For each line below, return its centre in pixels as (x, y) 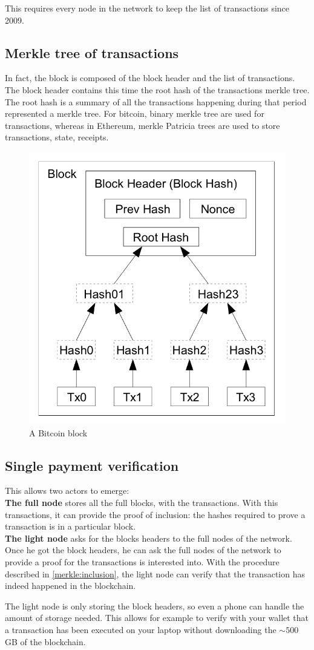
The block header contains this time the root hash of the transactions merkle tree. (157, 89)
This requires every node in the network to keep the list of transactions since (147, 8)
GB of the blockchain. (45, 641)
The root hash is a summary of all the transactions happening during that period (156, 101)
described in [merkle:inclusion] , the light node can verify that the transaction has (155, 573)
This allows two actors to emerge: (67, 491)
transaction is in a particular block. (70, 526)
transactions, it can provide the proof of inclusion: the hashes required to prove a (155, 514)
